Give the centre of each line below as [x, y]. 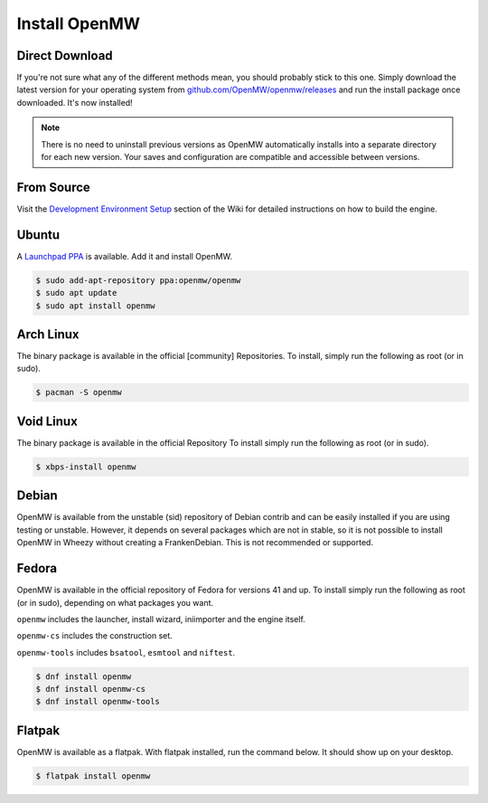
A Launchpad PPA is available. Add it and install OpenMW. [124, 256]
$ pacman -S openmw [79, 392]
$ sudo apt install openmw [95, 306]
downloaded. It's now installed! [75, 102]
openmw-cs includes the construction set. [95, 636]
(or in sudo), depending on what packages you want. [115, 602]
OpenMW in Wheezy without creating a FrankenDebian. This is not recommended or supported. [195, 543]
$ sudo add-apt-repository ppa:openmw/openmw [138, 280]
